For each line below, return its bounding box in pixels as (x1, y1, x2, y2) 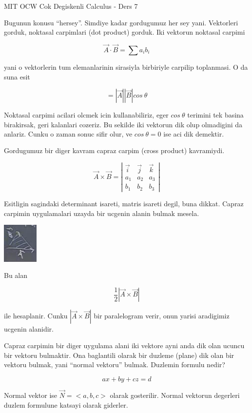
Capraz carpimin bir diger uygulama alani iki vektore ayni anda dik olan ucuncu (4, 340, 245, 350)
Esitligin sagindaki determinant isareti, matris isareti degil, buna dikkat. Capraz (4, 198, 244, 208)
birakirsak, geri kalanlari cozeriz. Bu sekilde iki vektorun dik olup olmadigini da (4, 119, 243, 129)
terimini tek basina (187, 110, 244, 120)
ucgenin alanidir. (4, 324, 54, 334)
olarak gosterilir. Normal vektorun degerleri (110, 390, 240, 400)
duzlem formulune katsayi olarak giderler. (4, 399, 128, 410)
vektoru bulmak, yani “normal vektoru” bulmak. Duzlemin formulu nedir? (4, 359, 225, 370)
